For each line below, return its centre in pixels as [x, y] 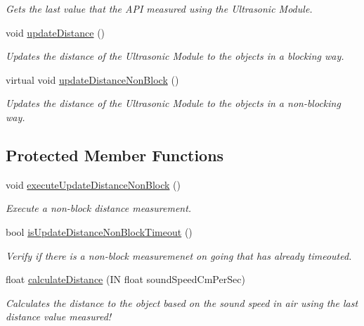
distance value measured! [59, 316]
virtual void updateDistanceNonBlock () [92, 79]
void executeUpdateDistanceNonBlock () [93, 184]
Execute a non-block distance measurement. [99, 208]
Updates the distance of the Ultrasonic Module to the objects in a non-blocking [173, 103]
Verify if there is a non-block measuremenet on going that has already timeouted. [179, 255]
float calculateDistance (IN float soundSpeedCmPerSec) [125, 279]
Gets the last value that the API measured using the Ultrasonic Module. [159, 8]
